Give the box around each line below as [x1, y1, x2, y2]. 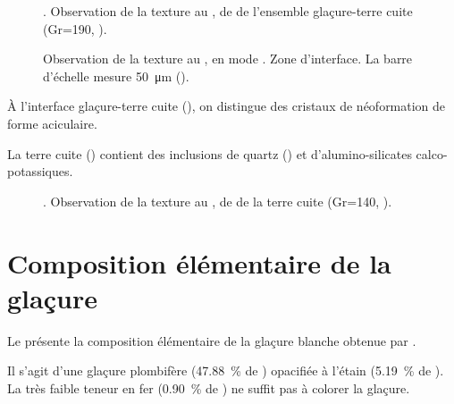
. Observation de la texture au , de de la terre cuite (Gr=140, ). [43, 191, 392, 210]
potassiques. [7, 162, 73, 181]
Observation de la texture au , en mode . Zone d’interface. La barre [43, 49, 413, 68]
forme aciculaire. [7, 114, 97, 132]
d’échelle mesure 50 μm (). [43, 66, 189, 85]
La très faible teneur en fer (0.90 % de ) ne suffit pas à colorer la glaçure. [7, 378, 410, 397]
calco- [416, 144, 448, 163]
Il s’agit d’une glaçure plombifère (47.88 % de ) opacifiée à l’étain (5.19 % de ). [7, 361, 444, 380]
